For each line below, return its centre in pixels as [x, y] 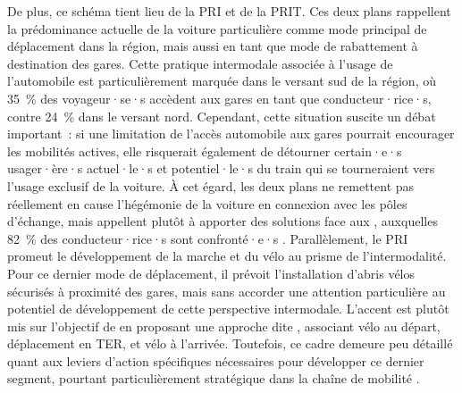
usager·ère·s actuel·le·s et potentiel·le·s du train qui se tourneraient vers [221, 168]
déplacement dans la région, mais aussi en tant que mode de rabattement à [213, 46]
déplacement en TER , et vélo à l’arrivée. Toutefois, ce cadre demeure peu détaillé [230, 343]
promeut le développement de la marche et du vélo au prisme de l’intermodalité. [227, 256]
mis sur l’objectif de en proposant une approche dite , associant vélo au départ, [224, 326]
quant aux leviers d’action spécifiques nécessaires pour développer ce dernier [216, 360]
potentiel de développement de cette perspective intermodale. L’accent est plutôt [228, 309]
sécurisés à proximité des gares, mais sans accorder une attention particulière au [227, 291]
